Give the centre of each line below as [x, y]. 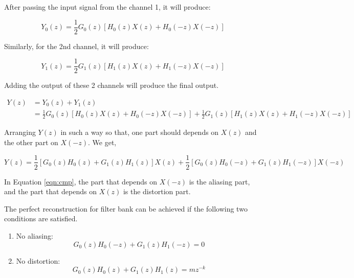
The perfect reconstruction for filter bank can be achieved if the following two [126, 208]
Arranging [20, 132]
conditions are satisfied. [41, 218]
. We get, [102, 142]
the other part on [31, 142]
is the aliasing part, [219, 181]
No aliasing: [35, 235]
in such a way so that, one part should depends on [140, 132]
